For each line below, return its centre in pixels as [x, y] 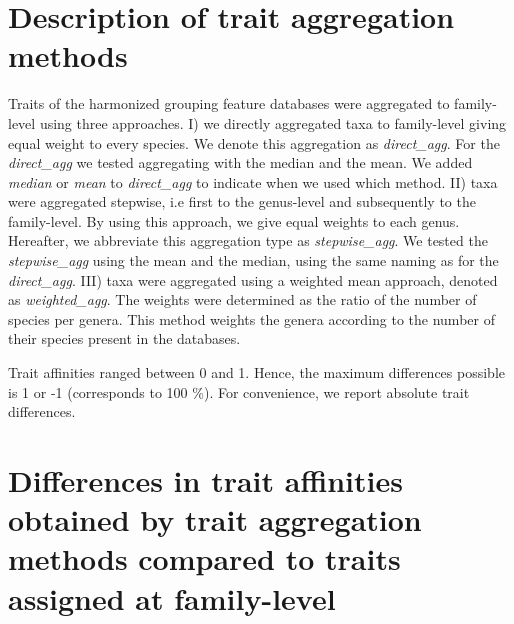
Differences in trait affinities [205, 480]
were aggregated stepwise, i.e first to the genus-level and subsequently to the [242, 201]
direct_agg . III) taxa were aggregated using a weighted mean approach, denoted [253, 279]
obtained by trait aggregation [215, 519]
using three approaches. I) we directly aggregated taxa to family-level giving [273, 122]
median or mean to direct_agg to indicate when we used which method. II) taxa [253, 181]
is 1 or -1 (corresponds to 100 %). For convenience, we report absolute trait [239, 391]
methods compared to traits [204, 558]
